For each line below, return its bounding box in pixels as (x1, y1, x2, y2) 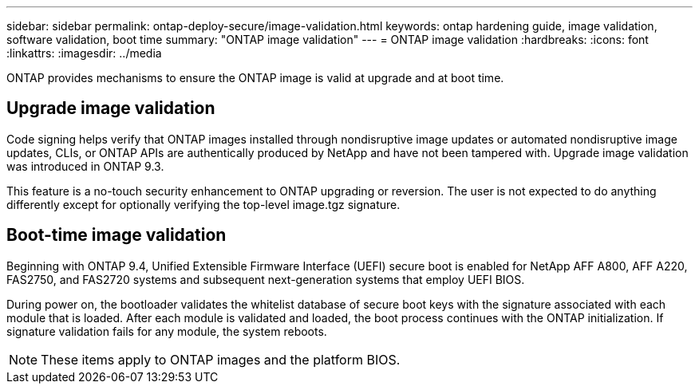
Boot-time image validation (6, 225, 227, 246)
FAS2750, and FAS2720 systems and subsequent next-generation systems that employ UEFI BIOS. (6, 272, 525, 286)
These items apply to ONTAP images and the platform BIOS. (41, 351, 401, 368)
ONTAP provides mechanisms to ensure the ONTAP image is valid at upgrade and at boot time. (6, 71, 504, 85)
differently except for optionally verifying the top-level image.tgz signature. (6, 197, 401, 211)
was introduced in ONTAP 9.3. (6, 159, 164, 173)
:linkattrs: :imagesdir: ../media (6, 46, 162, 60)
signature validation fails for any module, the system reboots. (6, 324, 327, 338)
